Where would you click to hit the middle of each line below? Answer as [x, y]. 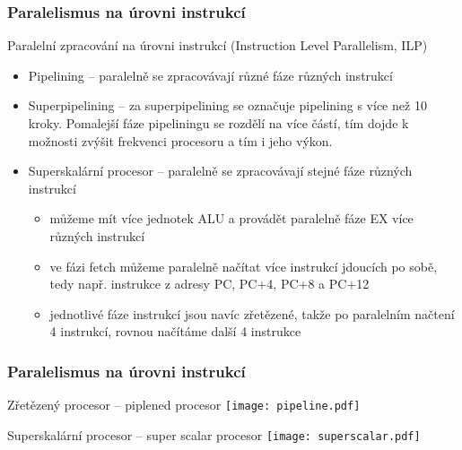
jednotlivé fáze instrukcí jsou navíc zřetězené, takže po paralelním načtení [252, 313]
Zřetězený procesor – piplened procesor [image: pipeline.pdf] [184, 405]
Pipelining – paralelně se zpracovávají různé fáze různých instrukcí [210, 75]
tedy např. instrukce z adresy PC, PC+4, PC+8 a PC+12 [209, 284]
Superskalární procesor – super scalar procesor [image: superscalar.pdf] [214, 434]
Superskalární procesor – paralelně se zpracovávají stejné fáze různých [220, 171]
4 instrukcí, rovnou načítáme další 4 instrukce [175, 331]
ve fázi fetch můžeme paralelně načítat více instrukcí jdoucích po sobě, [244, 266]
